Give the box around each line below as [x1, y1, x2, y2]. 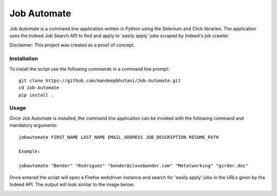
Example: [18, 148, 41, 155]
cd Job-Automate [18, 85, 60, 91]
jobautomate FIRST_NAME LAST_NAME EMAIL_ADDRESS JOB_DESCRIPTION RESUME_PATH [18, 134, 219, 140]
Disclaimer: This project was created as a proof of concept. [9, 42, 135, 48]
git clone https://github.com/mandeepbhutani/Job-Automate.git [18, 77, 181, 83]
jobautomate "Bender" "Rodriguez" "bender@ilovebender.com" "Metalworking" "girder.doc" [18, 163, 249, 169]
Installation [9, 55, 38, 62]
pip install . [18, 92, 54, 98]
